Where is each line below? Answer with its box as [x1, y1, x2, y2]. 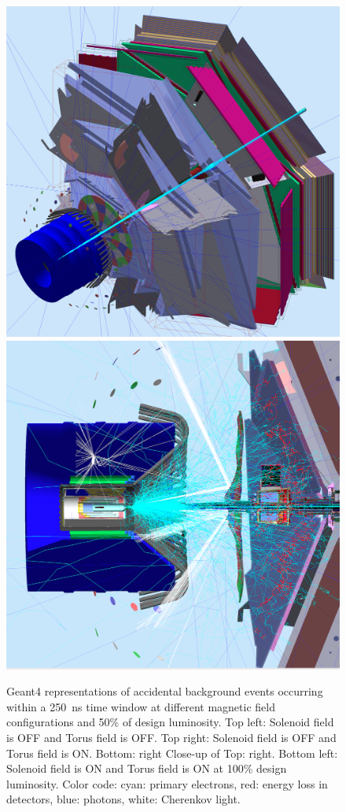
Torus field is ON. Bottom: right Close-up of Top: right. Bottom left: [6, 744, 338, 761]
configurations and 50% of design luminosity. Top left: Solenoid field [6, 714, 334, 730]
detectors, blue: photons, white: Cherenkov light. [6, 791, 241, 807]
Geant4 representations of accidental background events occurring [6, 683, 323, 699]
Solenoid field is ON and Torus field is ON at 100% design [6, 760, 287, 777]
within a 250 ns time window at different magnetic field [6, 698, 275, 714]
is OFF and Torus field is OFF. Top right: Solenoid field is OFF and [6, 729, 337, 746]
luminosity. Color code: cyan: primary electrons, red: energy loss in [6, 775, 328, 792]
